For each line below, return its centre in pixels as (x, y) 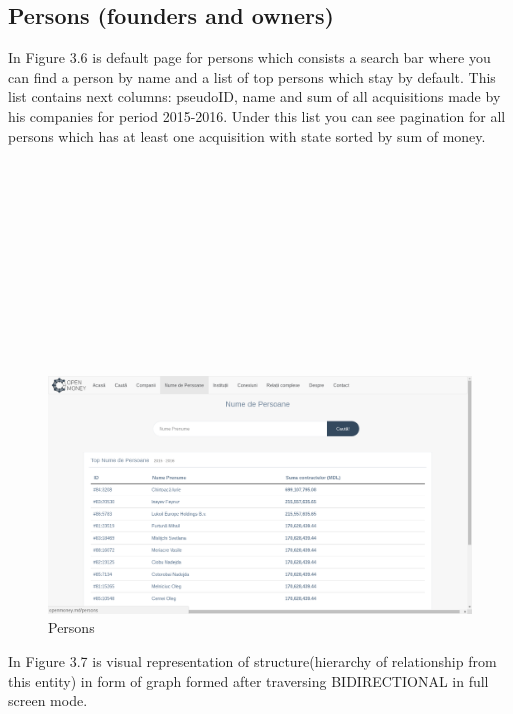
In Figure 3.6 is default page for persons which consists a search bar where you (249, 57)
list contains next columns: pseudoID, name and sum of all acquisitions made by (254, 96)
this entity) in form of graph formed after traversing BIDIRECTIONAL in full (248, 680)
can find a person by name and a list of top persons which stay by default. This (252, 76)
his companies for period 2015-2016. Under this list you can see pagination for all (257, 115)
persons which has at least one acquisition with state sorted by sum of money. (247, 135)
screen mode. (48, 700)
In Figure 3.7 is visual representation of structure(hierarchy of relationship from (252, 660)
